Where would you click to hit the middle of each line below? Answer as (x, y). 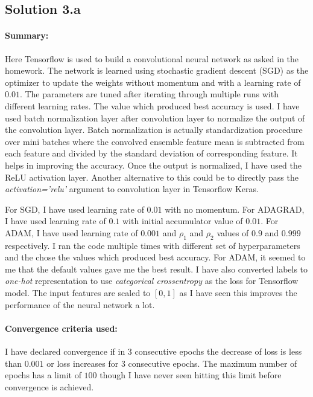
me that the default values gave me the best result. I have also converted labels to (156, 269)
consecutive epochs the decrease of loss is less (218, 351)
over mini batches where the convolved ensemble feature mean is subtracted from (155, 141)
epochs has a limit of (43, 375)
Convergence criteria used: (61, 328)
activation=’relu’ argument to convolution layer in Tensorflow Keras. (132, 189)
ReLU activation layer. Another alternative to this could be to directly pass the (152, 177)
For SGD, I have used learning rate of (74, 209)
